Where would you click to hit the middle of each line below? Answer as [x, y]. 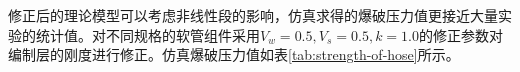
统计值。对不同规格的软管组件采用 [147, 34]
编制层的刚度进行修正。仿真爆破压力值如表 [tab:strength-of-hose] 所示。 [234, 54]
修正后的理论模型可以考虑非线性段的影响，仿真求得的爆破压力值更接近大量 [253, 15]
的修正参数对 [460, 34]
